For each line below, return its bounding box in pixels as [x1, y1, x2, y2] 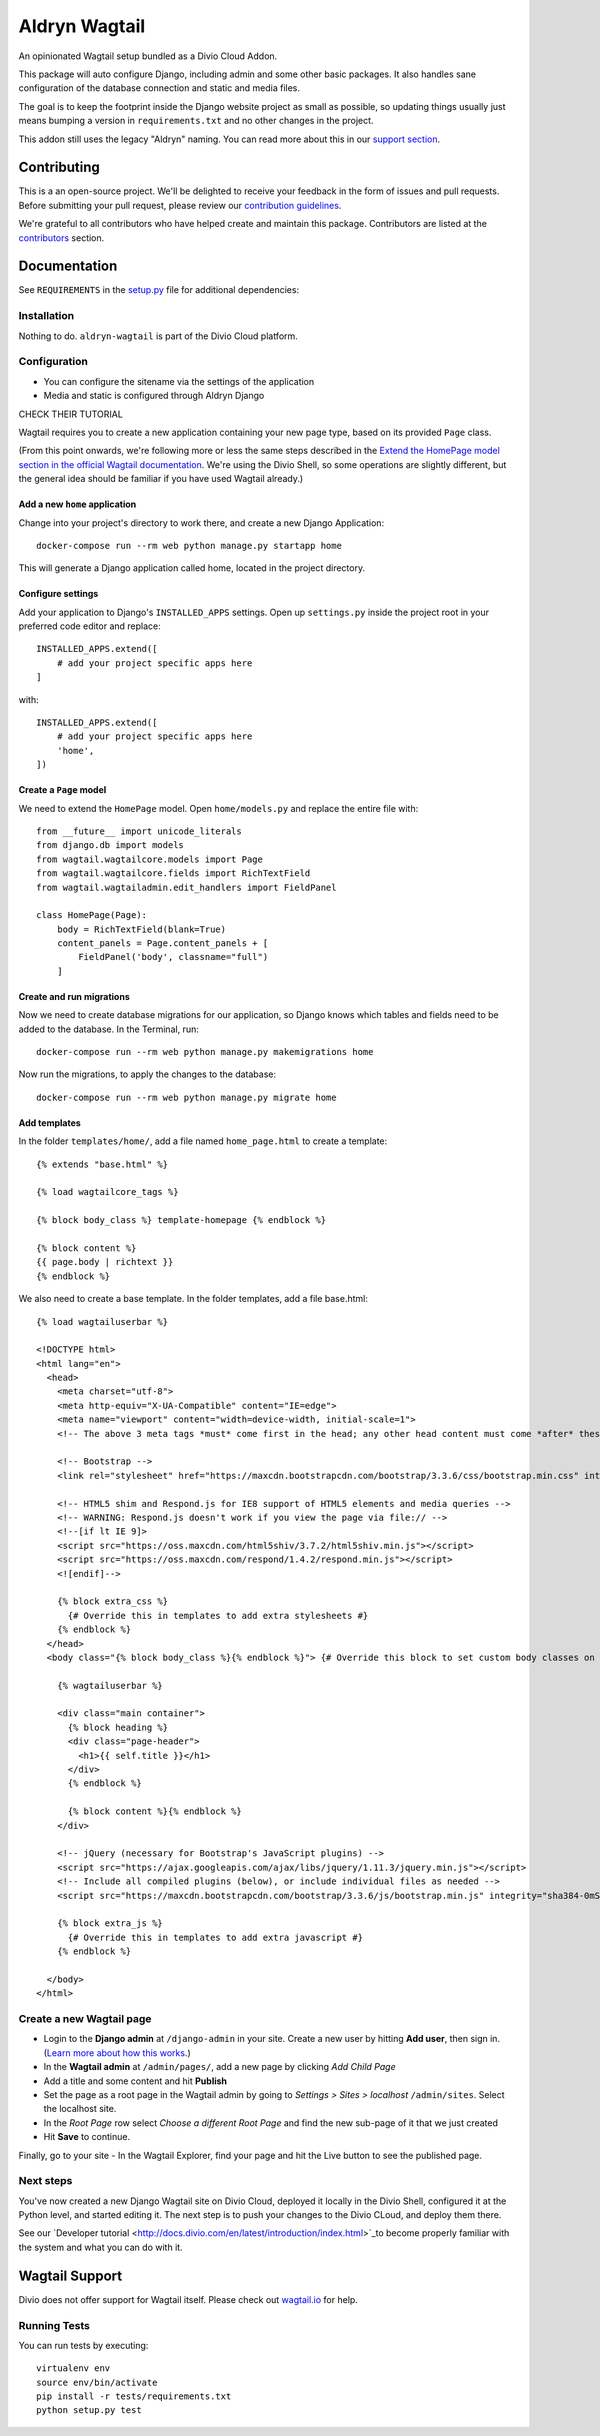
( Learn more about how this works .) [43, 2046, 191, 2059]
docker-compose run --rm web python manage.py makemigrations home [36, 1046, 374, 1058]
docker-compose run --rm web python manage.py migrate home [36, 1091, 337, 1103]
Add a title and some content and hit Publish [43, 2075, 228, 2087]
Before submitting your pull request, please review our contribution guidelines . [18, 199, 342, 211]
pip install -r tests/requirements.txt [36, 2391, 232, 2402]
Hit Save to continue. [43, 2131, 130, 2143]
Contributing [18, 159, 100, 176]
